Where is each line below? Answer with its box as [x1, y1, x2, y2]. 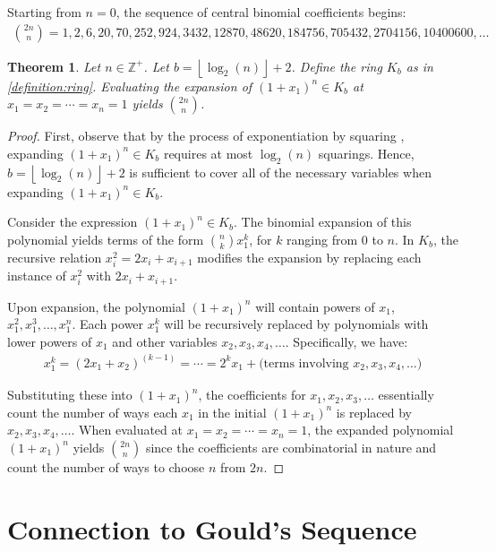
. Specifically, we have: [285, 332, 408, 350]
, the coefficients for [198, 385, 306, 404]
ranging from [286, 229, 358, 248]
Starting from [7, 3, 81, 21]
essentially [378, 385, 434, 404]
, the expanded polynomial [307, 420, 454, 439]
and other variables [112, 332, 218, 350]
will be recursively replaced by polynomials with [164, 315, 429, 333]
